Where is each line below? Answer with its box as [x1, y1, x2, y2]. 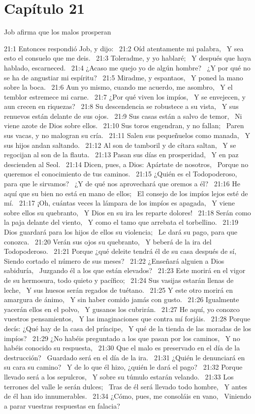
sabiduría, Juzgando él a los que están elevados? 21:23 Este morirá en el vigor [4, 265, 246, 276]
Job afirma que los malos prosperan [4, 27, 111, 37]
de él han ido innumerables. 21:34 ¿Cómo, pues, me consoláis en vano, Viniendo [4, 391, 251, 401]
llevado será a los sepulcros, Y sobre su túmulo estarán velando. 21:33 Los [4, 371, 234, 381]
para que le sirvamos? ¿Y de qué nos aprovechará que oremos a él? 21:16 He [4, 178, 240, 189]
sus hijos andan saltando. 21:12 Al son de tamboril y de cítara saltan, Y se [4, 139, 236, 150]
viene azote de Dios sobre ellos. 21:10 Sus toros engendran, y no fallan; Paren [4, 120, 244, 131]
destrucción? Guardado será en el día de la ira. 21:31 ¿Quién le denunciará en [4, 352, 245, 362]
